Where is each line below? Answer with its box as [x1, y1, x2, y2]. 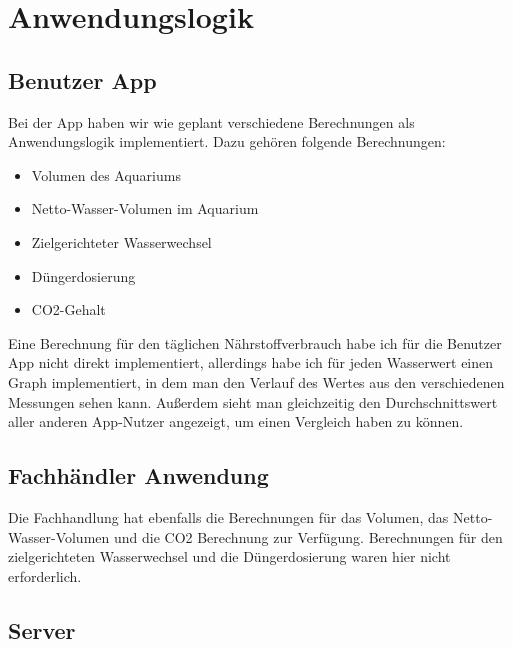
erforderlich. [8, 565, 82, 586]
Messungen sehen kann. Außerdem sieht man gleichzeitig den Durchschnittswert [8, 391, 498, 412]
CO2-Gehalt [31, 299, 106, 320]
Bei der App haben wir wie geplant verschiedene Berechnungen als [8, 111, 415, 132]
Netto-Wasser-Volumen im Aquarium [31, 198, 259, 219]
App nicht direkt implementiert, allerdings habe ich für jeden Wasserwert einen [8, 352, 494, 373]
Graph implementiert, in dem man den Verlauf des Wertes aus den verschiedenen [8, 371, 505, 392]
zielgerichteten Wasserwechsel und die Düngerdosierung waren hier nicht [8, 546, 451, 567]
